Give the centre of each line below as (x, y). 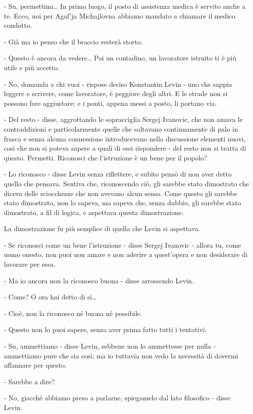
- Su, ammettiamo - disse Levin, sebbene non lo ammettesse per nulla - (110, 346)
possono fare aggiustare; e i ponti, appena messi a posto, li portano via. (110, 103)
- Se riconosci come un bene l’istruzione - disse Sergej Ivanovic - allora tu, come (123, 245)
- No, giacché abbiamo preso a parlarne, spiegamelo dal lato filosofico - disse (117, 398)
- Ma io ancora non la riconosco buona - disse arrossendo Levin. (99, 280)
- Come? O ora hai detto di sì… (50, 297)
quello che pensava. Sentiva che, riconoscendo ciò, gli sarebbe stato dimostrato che (126, 183)
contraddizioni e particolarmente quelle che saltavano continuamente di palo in (121, 128)
